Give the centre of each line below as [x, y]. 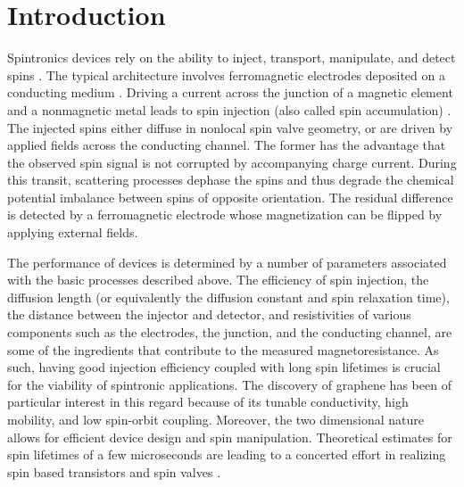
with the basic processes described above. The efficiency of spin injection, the [218, 280]
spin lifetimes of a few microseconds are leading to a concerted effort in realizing [227, 454]
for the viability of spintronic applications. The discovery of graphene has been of [229, 384]
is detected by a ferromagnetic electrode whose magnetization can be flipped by [225, 215]
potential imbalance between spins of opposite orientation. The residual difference [230, 197]
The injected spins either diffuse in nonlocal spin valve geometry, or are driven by [230, 127]
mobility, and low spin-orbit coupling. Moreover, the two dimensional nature [216, 419]
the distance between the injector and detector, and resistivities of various [209, 314]
